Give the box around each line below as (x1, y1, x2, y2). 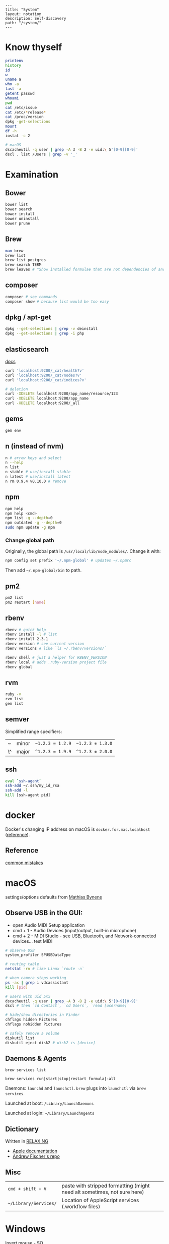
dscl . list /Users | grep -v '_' (5, 152, 78, 157)
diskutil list (5, 1035, 35, 1041)
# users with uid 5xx (5, 994, 51, 999)
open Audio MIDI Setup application (12, 922, 85, 928)
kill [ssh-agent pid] (5, 793, 51, 798)
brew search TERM (5, 262, 42, 267)
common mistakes (5, 860, 43, 866)
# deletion (5, 386, 28, 391)
